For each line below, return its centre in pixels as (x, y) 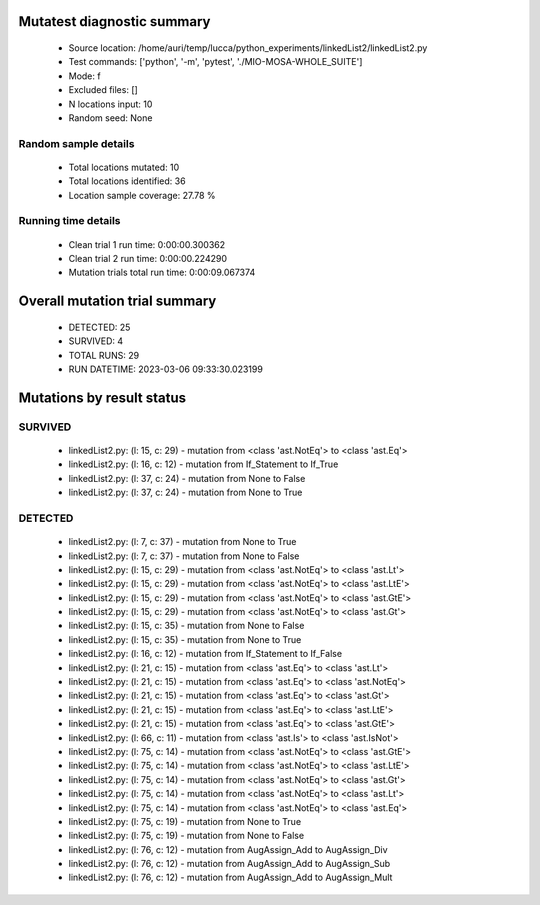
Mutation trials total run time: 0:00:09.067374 (162, 272)
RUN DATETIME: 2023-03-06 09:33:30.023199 (166, 369)
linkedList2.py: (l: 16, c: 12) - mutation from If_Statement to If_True (203, 464)
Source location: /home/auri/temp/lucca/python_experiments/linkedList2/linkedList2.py (248, 48)
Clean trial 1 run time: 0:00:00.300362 (147, 244)
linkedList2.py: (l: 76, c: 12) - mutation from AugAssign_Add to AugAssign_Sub (229, 864)
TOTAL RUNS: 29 (104, 355)
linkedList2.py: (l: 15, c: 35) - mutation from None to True (185, 639)
